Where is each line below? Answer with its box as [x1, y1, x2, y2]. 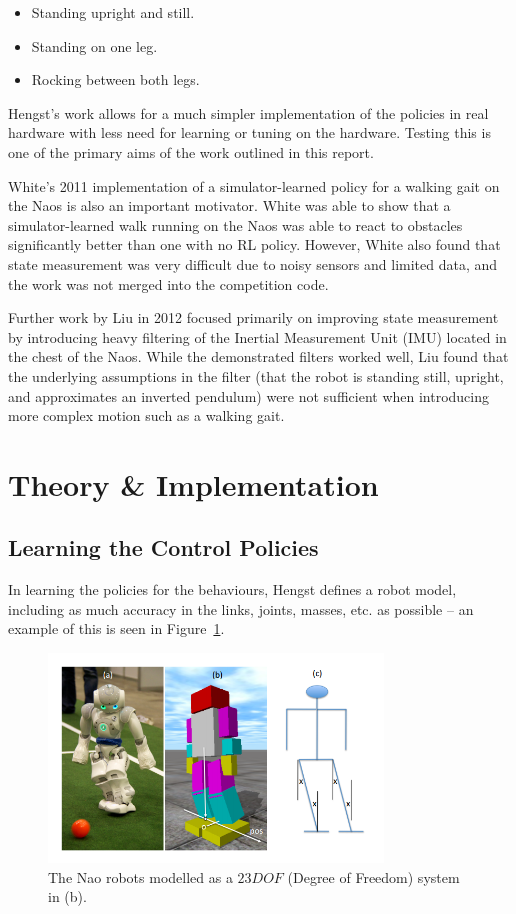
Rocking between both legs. [31, 69, 200, 90]
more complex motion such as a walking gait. [8, 405, 285, 426]
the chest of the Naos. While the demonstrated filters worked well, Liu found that [8, 346, 509, 367]
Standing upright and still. [31, 2, 195, 22]
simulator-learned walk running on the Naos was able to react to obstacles [8, 214, 463, 235]
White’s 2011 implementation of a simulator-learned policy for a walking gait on [8, 175, 500, 196]
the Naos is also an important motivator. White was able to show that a [8, 195, 451, 216]
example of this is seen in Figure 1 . [8, 618, 225, 639]
